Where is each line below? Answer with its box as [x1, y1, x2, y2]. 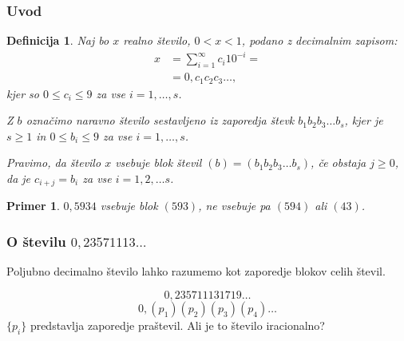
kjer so [6, 85, 39, 101]
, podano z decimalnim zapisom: [241, 32, 398, 49]
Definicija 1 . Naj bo [6, 32, 109, 49]
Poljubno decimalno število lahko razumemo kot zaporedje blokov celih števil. [6, 263, 386, 280]
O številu [6, 231, 66, 251]
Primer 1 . [6, 197, 60, 214]
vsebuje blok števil [115, 154, 202, 171]
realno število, [123, 32, 191, 49]
